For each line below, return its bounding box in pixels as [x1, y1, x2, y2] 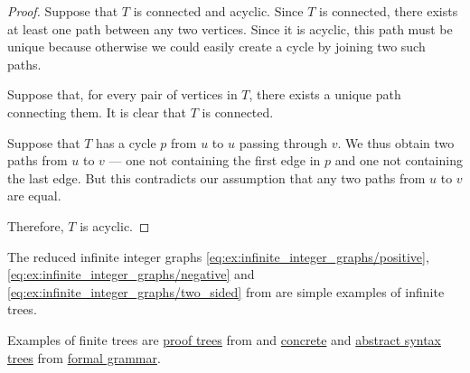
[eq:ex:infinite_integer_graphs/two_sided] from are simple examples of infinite [7, 282, 445, 301]
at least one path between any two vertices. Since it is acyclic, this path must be [7, 19, 453, 38]
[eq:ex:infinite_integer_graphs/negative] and [7, 265, 255, 284]
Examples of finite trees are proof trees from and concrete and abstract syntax [7, 330, 442, 349]
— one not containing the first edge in [108, 151, 321, 170]
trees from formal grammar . [7, 348, 161, 367]
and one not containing [334, 151, 463, 170]
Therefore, [7, 216, 64, 235]
